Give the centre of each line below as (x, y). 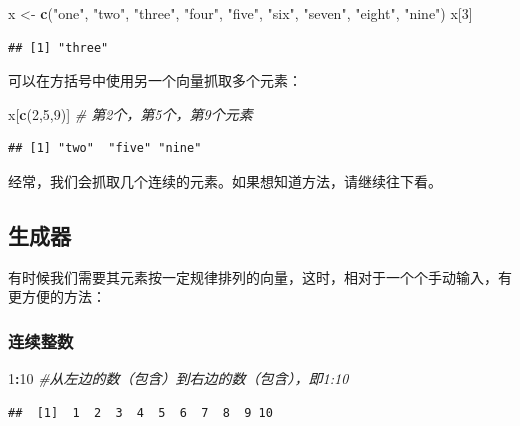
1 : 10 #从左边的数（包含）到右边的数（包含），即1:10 (178, 378)
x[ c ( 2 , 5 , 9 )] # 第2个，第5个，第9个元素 (130, 113)
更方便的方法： (57, 296)
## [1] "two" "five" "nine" (105, 148)
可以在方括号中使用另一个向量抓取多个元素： (155, 80)
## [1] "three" (58, 47)
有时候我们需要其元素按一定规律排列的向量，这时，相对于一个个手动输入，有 (260, 276)
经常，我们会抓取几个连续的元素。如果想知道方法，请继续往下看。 (225, 180)
